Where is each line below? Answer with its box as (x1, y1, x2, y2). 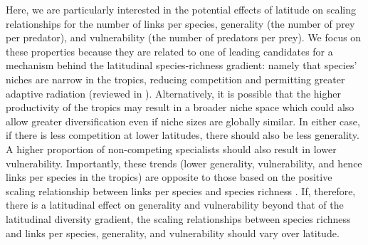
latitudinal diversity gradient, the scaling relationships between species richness (6, 211, 351, 226)
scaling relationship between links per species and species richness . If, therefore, (6, 183, 356, 198)
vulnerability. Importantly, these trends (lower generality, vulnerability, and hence (6, 155, 362, 170)
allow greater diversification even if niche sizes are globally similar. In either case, (6, 113, 360, 128)
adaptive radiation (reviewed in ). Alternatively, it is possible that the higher (6, 85, 341, 100)
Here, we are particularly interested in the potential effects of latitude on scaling (6, 2, 356, 16)
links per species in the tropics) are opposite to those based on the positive (6, 170, 332, 184)
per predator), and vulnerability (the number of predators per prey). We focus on (6, 30, 362, 45)
